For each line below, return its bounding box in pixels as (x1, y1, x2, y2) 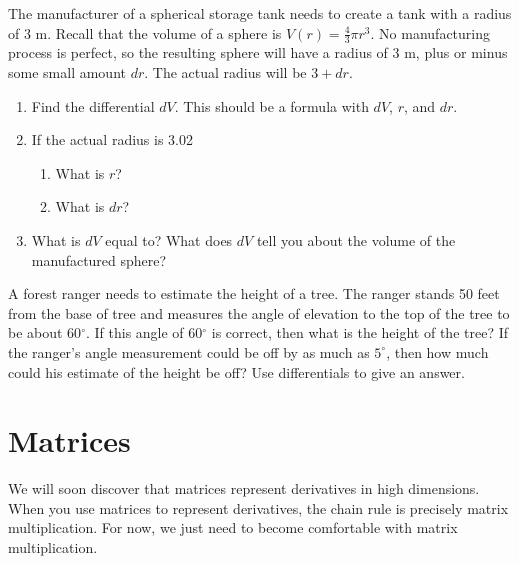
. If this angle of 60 (85, 322, 203, 343)
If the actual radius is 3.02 (31, 129, 193, 150)
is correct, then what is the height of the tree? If (211, 322, 508, 343)
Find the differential (31, 95, 155, 116)
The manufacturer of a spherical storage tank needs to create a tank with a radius (8, 3, 512, 23)
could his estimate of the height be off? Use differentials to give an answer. (8, 361, 465, 382)
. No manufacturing (370, 22, 490, 43)
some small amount (8, 62, 126, 83)
